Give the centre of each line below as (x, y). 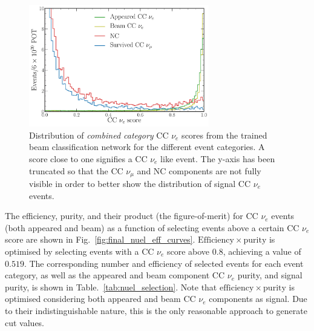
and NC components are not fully (199, 170)
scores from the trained (224, 135)
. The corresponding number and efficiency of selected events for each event (164, 263)
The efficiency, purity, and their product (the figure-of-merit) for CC (132, 216)
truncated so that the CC (76, 170)
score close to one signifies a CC (88, 158)
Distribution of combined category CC (99, 135)
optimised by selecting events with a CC (80, 251)
